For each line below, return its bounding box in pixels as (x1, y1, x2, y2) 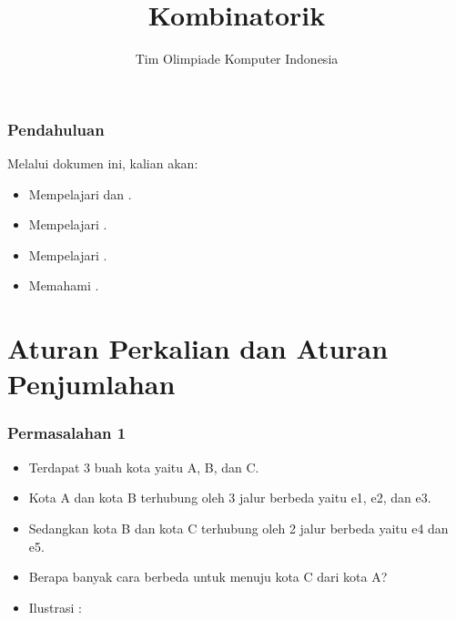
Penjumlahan (7, 365, 176, 402)
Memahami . (28, 276, 99, 295)
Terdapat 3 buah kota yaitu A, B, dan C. (28, 457, 259, 476)
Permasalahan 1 (7, 422, 127, 444)
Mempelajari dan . (28, 184, 132, 203)
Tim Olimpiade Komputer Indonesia (135, 49, 339, 68)
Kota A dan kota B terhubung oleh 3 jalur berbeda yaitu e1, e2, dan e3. (28, 488, 431, 507)
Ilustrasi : (28, 597, 82, 616)
